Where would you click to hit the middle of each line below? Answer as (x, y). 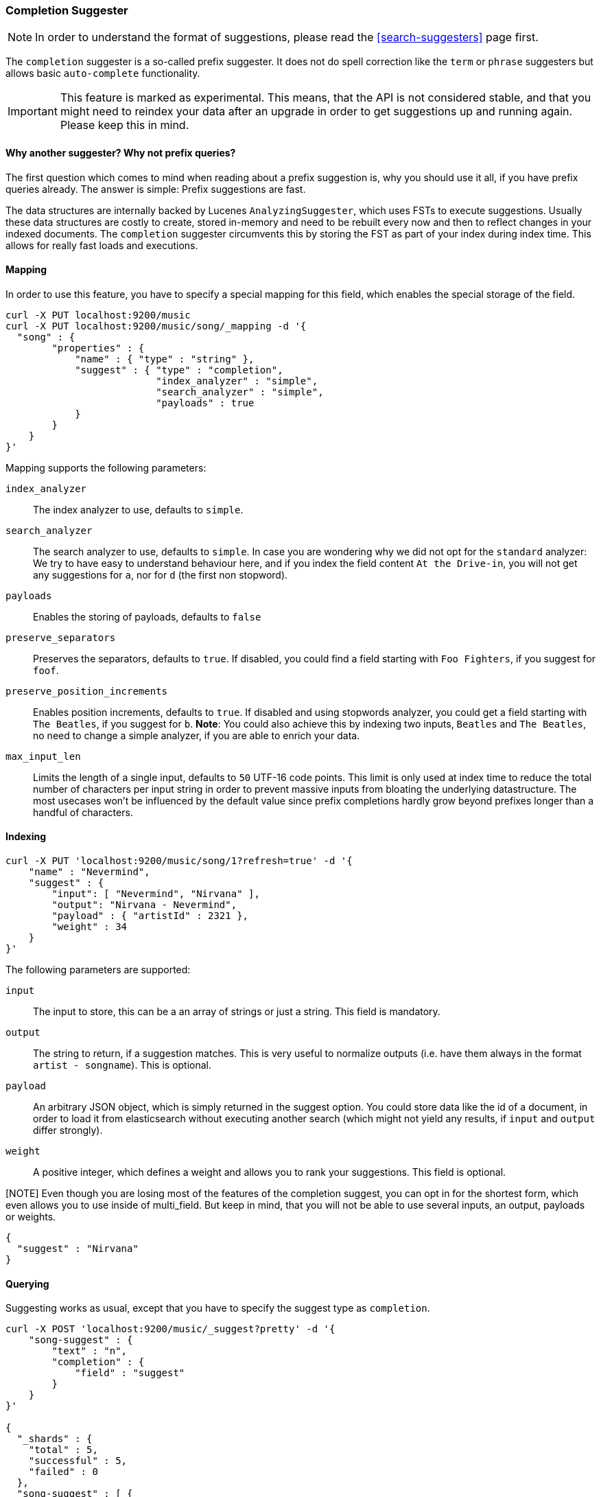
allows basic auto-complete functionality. (103, 73)
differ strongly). (68, 1130)
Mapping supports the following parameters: (106, 467)
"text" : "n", (90, 1351)
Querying (27, 1284)
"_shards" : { (55, 1439)
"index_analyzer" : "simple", (237, 381)
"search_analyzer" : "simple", (240, 392)
